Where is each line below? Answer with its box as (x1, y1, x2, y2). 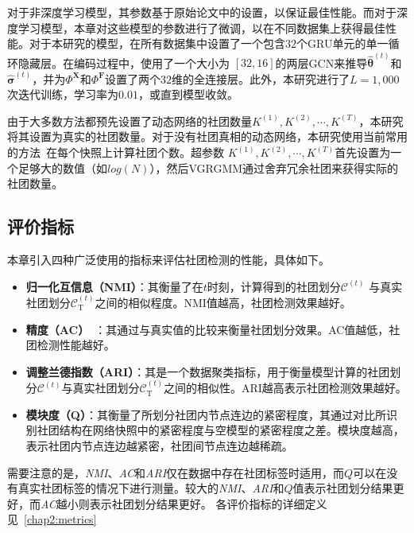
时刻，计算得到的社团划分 (207, 278, 341, 294)
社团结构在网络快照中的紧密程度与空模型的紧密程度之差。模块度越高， (37, 422, 404, 438)
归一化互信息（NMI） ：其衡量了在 (25, 278, 203, 294)
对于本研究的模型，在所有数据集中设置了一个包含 (29, 35, 285, 52)
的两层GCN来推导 (275, 54, 368, 71)
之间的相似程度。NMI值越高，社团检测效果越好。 (95, 294, 351, 311)
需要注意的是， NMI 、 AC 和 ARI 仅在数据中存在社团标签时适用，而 (7, 464, 345, 480)
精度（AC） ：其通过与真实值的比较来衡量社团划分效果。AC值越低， (25, 321, 389, 337)
